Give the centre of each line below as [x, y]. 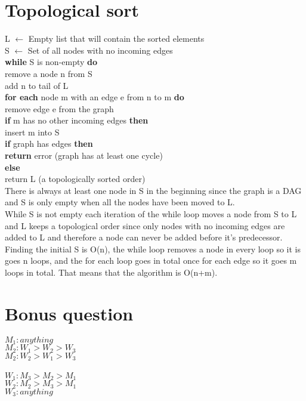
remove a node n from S [49, 73]
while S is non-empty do [51, 62]
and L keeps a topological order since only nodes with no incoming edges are [145, 225]
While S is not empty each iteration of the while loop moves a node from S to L [151, 214]
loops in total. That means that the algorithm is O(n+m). [111, 272]
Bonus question [69, 313]
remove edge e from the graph [59, 108]
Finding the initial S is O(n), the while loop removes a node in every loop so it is [153, 249]
